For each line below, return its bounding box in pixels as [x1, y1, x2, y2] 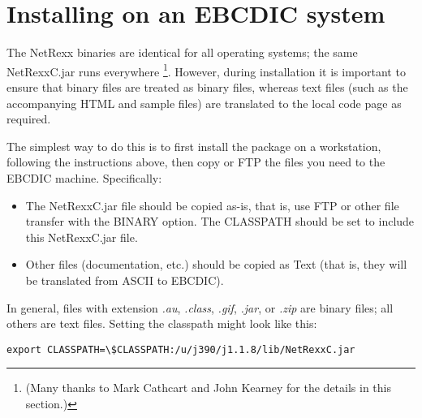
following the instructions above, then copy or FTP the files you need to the [6, 153, 385, 170]
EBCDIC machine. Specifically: [6, 169, 162, 186]
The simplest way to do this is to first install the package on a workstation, [6, 137, 381, 154]
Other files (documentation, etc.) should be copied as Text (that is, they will [25, 256, 407, 273]
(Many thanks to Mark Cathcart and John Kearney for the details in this [25, 379, 391, 396]
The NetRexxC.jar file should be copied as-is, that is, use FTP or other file [25, 196, 399, 213]
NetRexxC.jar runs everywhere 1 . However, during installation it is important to [6, 60, 406, 80]
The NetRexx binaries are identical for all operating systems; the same [6, 44, 358, 61]
